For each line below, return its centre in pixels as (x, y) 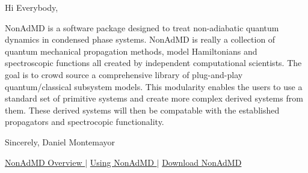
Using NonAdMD (122, 162)
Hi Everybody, (32, 7)
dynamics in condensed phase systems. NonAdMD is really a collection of (140, 39)
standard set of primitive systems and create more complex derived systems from (154, 98)
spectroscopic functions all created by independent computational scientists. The (153, 63)
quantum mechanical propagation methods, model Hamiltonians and (131, 51)
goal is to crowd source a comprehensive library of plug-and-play (124, 74)
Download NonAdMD (202, 162)
